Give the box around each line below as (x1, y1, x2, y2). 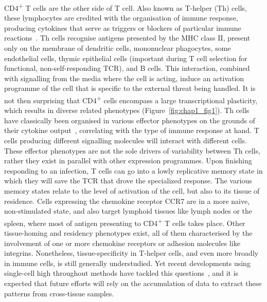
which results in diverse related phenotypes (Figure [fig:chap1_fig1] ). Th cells (4, 105, 250, 116)
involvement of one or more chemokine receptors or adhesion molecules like (4, 237, 240, 248)
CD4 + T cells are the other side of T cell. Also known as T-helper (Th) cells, (4, 1, 247, 13)
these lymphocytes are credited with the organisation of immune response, (4, 12, 238, 23)
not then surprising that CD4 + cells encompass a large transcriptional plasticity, (4, 93, 258, 105)
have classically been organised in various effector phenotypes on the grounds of (4, 115, 255, 125)
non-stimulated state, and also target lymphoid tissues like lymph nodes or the (4, 205, 253, 216)
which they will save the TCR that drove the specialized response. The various (4, 175, 252, 186)
